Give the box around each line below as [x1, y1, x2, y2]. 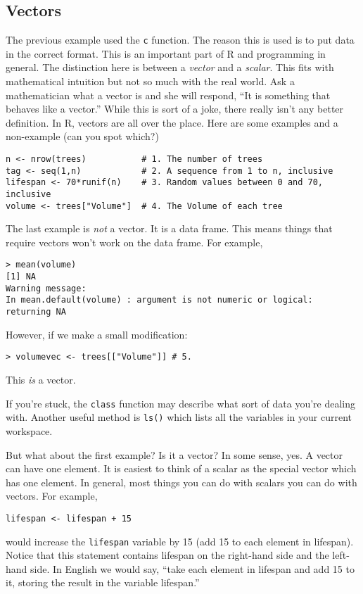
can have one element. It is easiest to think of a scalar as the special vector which [6, 461, 357, 476]
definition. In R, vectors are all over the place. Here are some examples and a [6, 115, 338, 129]
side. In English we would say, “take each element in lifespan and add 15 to [30, 561, 355, 576]
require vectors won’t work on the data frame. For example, [6, 234, 263, 249]
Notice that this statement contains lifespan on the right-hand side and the [6, 548, 329, 562]
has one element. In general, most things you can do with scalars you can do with [6, 474, 357, 489]
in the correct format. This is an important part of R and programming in [6, 46, 326, 61]
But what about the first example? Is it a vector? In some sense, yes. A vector [6, 447, 343, 462]
